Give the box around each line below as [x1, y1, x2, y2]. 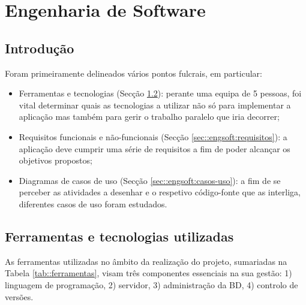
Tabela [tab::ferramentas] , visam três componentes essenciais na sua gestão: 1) [5, 267, 292, 279]
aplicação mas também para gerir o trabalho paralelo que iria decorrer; [19, 110, 280, 123]
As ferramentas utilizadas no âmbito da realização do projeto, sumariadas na [5, 255, 287, 267]
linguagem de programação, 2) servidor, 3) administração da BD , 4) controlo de [5, 278, 298, 291]
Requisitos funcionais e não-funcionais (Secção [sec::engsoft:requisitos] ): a [19, 130, 287, 143]
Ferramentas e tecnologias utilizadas [5, 227, 234, 245]
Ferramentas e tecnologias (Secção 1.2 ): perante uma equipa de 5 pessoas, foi [19, 87, 302, 99]
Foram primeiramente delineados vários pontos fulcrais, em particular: [5, 67, 262, 79]
